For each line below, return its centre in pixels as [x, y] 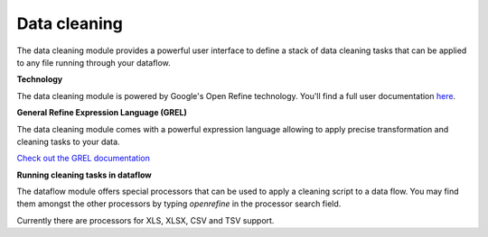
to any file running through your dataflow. [94, 62]
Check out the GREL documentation [84, 159]
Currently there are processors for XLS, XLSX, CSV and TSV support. [145, 220]
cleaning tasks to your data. [69, 141]
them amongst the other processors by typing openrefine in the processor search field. [179, 204]
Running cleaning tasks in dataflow [84, 175]
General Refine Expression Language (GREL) [102, 113]
